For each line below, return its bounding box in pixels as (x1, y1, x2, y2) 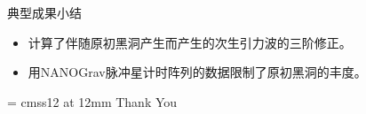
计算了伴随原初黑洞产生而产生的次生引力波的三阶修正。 (28, 33, 352, 51)
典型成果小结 (7, 4, 82, 21)
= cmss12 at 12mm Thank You (7, 92, 178, 110)
